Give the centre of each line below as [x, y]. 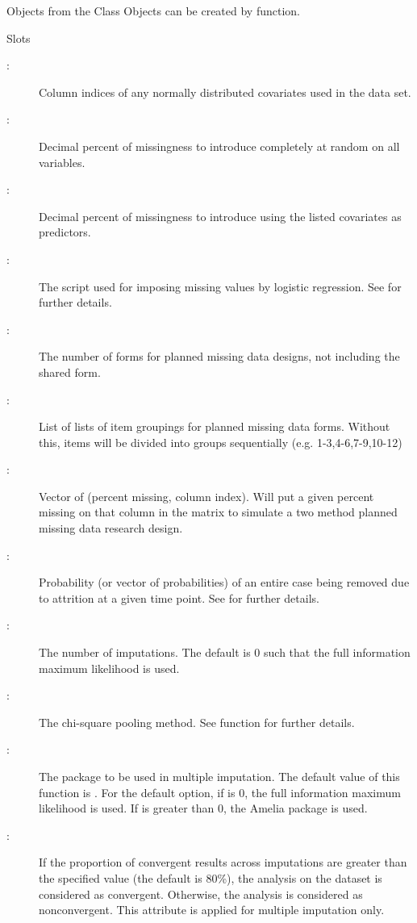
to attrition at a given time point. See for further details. [179, 597]
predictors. [65, 232]
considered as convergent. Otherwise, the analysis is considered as [201, 894]
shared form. [70, 372]
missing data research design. [111, 528]
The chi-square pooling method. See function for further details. [197, 722]
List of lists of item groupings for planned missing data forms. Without [215, 426]
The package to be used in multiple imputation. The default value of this [219, 776]
